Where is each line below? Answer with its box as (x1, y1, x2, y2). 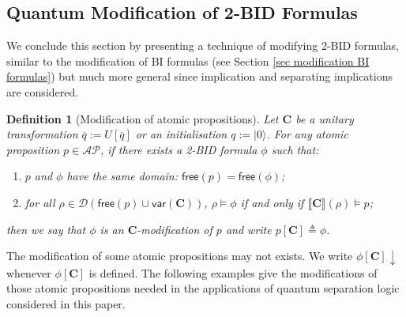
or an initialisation (135, 126, 227, 142)
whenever (6, 264, 51, 281)
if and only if (240, 194, 304, 210)
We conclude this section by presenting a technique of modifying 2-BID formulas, (6, 37, 399, 54)
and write (225, 221, 272, 237)
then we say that (6, 221, 86, 237)
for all (24, 194, 55, 210)
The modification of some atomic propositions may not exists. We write (6, 247, 353, 264)
